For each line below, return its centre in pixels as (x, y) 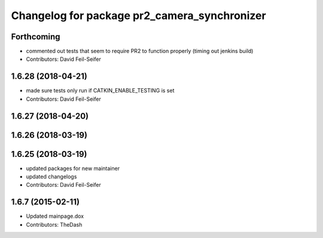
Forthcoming (36, 37)
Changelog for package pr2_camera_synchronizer (138, 16)
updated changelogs (51, 177)
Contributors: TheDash (54, 224)
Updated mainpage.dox (55, 216)
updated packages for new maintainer (73, 168)
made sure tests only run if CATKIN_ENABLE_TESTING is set (100, 91)
